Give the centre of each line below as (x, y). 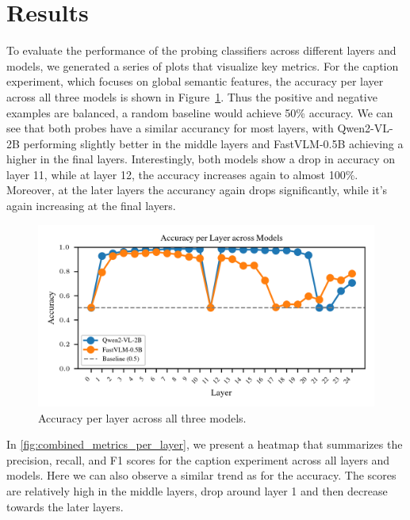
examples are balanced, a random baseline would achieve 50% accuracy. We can (200, 112)
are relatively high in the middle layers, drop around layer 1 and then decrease (197, 491)
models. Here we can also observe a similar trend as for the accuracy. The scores (201, 475)
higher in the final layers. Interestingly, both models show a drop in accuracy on (201, 159)
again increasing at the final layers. (91, 206)
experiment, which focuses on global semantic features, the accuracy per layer (195, 81)
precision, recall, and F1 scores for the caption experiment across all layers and (198, 459)
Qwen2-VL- (365, 128)
